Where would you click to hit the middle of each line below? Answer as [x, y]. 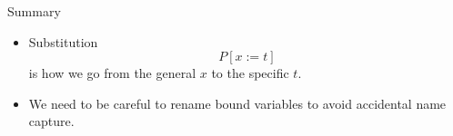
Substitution [63, 41]
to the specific [250, 73]
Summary [34, 11]
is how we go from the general [112, 73]
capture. [51, 121]
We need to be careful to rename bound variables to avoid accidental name [237, 103]
